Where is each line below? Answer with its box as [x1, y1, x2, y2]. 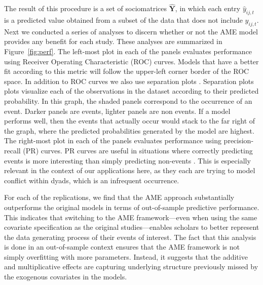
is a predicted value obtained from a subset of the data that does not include [4, 15, 243, 25]
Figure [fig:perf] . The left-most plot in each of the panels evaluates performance [4, 46, 252, 56]
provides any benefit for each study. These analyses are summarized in [4, 36, 222, 47]
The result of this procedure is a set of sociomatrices [4, 3, 167, 14]
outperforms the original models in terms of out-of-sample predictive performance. [4, 201, 259, 212]
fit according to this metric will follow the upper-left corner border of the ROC [4, 66, 249, 76]
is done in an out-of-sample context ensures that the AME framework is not [4, 241, 240, 252]
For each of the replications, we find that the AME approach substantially [4, 192, 235, 202]
